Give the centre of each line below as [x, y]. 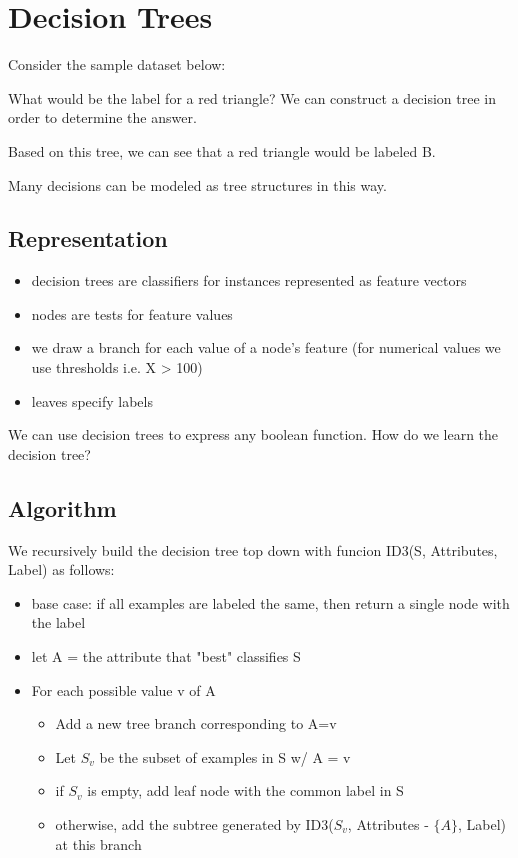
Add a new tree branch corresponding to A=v [196, 723]
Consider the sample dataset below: [117, 64]
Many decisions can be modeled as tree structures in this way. [197, 184]
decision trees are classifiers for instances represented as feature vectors [249, 280]
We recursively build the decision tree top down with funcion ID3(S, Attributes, [253, 549]
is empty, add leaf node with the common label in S [245, 790]
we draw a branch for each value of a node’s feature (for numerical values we [266, 347]
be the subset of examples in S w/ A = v [225, 756]
